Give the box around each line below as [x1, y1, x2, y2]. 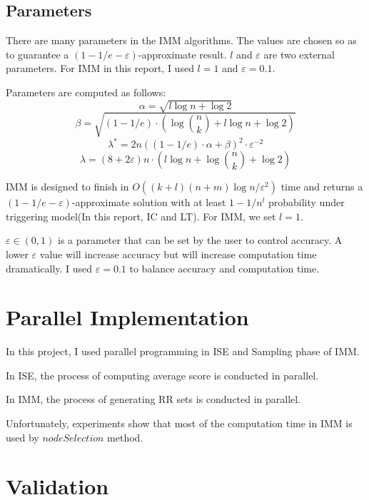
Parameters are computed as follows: [6, 84, 166, 99]
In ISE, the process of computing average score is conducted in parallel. [6, 367, 319, 382]
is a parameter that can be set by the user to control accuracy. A [57, 233, 343, 248]
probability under [268, 195, 345, 210]
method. [107, 429, 143, 444]
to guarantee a [6, 46, 69, 61]
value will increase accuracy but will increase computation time [39, 246, 317, 261]
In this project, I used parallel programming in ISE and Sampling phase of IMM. [6, 344, 360, 359]
